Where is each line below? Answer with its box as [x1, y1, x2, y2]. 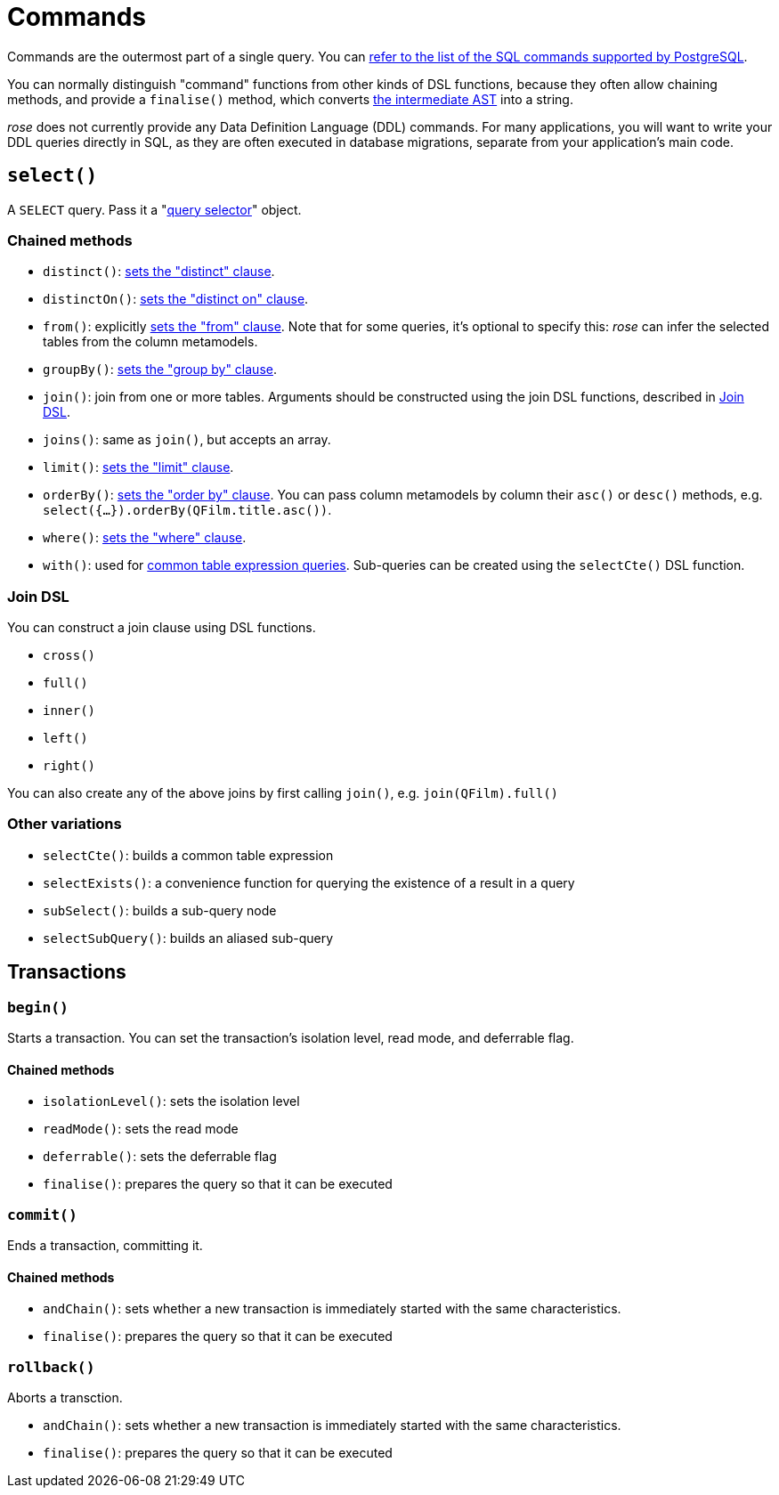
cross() [43, 648, 96, 663]
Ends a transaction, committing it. [7, 1238, 203, 1254]
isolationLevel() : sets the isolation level [43, 1093, 300, 1109]
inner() [43, 703, 96, 719]
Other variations [7, 815, 122, 833]
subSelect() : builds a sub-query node [43, 902, 277, 918]
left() [43, 731, 88, 746]
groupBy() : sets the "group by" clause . [43, 362, 277, 378]
